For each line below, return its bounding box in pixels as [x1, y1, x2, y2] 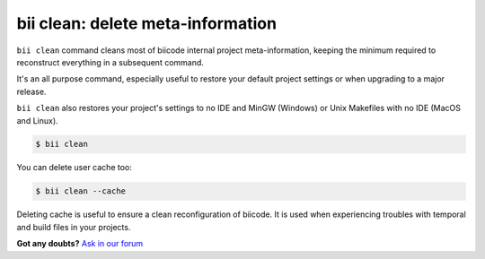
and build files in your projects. [16, 221, 131, 232]
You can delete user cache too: [16, 162, 132, 173]
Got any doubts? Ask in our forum [16, 238, 144, 249]
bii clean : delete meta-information [16, 13, 278, 33]
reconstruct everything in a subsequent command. [16, 56, 204, 67]
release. [16, 86, 47, 97]
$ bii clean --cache [35, 186, 126, 196]
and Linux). [16, 115, 58, 125]
